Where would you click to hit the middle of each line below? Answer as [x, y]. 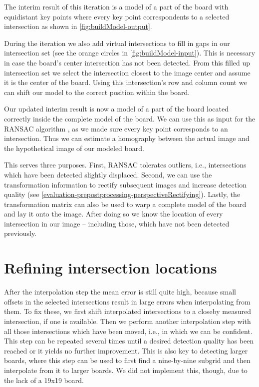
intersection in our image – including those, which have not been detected [117, 223]
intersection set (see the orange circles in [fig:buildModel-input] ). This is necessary [130, 53]
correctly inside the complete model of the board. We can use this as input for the [130, 118]
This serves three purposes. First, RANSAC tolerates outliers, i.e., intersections [125, 165]
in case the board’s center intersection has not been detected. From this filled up [127, 62]
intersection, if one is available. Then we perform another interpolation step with [128, 321]
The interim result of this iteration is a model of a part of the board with [116, 6]
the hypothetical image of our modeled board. [74, 148]
